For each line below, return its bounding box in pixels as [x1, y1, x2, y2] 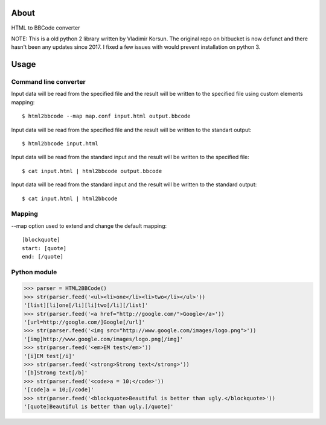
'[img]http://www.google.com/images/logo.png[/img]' [24, 335, 184, 342]
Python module [11, 268, 57, 276]
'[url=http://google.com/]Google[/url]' [24, 319, 145, 326]
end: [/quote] [22, 253, 63, 260]
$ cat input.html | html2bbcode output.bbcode [22, 168, 162, 174]
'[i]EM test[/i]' [24, 353, 75, 359]
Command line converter [11, 78, 86, 86]
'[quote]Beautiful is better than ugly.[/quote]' [24, 403, 174, 410]
